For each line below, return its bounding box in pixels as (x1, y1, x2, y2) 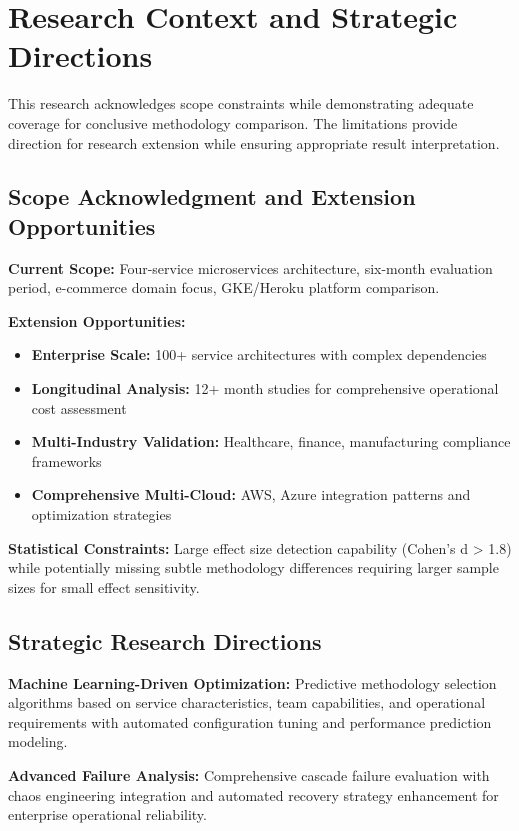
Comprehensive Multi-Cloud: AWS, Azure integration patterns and (31, 484, 471, 505)
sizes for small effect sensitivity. (8, 576, 200, 597)
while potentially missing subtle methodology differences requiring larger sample (8, 557, 499, 578)
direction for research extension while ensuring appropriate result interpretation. (8, 132, 500, 153)
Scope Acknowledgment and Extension (8, 181, 416, 212)
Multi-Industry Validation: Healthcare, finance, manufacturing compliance (31, 431, 511, 452)
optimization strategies (31, 504, 172, 525)
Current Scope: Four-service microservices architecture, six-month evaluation (8, 257, 493, 278)
